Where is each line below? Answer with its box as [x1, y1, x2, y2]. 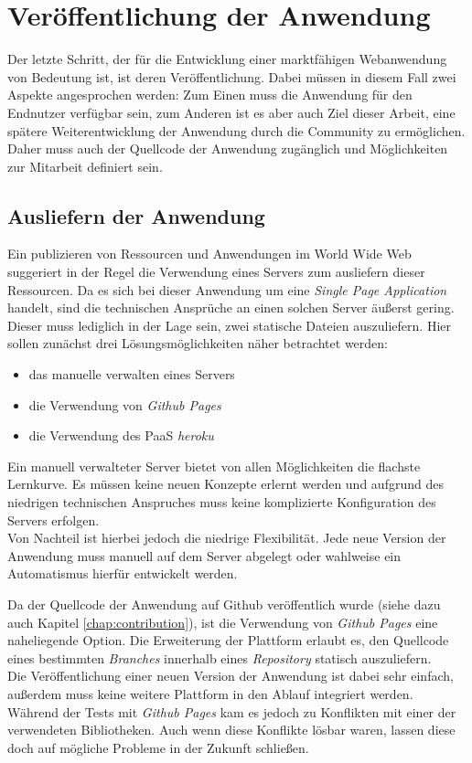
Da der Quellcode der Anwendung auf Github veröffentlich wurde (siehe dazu [7, 594, 441, 613]
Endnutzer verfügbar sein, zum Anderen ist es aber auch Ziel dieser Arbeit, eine [7, 102, 456, 122]
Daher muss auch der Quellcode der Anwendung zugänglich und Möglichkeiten [7, 139, 448, 158]
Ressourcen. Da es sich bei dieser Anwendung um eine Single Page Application [7, 280, 447, 299]
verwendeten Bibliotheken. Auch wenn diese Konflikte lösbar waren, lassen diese [7, 720, 456, 739]
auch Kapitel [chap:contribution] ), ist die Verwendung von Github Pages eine [7, 612, 438, 631]
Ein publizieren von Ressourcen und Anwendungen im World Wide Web [7, 244, 412, 263]
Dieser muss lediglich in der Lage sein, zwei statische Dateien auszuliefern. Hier [7, 315, 451, 334]
